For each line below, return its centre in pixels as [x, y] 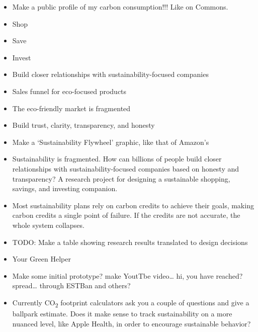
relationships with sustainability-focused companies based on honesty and [126, 168]
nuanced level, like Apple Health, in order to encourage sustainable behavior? [132, 323]
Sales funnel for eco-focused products [69, 91]
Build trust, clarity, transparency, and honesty [83, 125]
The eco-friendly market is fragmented [71, 108]
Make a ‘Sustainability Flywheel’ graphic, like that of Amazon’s [111, 142]
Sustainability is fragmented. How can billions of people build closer [117, 159]
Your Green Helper [41, 259]
